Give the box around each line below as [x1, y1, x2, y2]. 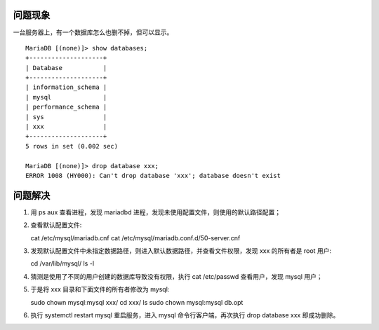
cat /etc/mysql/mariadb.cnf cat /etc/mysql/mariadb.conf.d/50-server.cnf [30, 233, 241, 242]
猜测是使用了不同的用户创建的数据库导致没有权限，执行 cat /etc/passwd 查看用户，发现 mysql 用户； [30, 272, 323, 280]
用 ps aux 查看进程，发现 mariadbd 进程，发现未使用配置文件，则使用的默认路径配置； [30, 207, 281, 216]
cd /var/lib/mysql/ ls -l [30, 259, 95, 268]
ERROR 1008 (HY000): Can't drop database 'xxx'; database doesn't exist [25, 172, 281, 179]
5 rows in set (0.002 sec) [25, 142, 119, 150]
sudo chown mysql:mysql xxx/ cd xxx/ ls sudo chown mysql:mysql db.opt [30, 298, 244, 306]
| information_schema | [25, 83, 107, 91]
